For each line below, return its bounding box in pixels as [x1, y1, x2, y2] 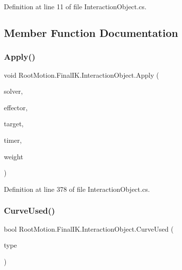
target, [4, 118, 24, 129]
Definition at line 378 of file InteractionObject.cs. [4, 184, 150, 194]
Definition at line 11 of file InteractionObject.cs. [4, 1, 147, 11]
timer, [4, 135, 22, 145]
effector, [4, 102, 28, 112]
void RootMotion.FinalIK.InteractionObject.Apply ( [4, 69, 159, 80]
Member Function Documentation [4, 25, 179, 40]
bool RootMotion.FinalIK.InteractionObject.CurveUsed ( [4, 223, 174, 234]
